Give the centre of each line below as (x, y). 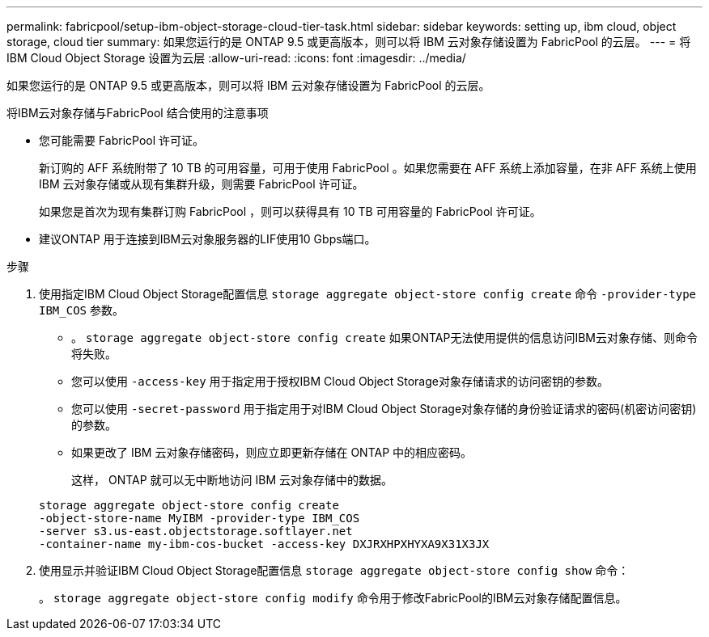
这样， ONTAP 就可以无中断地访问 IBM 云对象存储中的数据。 (232, 480)
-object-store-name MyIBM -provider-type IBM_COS (200, 518)
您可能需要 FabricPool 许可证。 (122, 140)
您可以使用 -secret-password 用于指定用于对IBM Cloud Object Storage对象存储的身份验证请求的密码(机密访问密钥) (384, 409)
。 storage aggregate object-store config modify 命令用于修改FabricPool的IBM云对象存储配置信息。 (333, 598)
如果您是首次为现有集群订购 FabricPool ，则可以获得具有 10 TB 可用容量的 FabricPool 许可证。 (290, 211)
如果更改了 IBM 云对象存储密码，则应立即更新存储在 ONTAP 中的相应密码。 (272, 452)
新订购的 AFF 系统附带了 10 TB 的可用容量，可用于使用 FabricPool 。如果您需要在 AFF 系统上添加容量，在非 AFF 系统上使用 (368, 168)
